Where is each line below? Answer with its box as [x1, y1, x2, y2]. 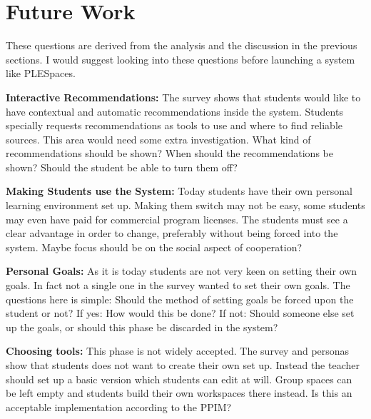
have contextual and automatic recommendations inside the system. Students [6, 104, 343, 118]
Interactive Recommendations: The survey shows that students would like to [6, 89, 361, 104]
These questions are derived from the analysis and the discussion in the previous [6, 38, 357, 53]
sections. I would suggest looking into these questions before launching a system [6, 51, 355, 66]
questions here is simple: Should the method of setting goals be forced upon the [6, 291, 354, 306]
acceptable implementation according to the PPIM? [6, 399, 232, 414]
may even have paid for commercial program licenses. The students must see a [6, 211, 348, 226]
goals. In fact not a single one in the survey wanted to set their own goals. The [6, 278, 350, 293]
